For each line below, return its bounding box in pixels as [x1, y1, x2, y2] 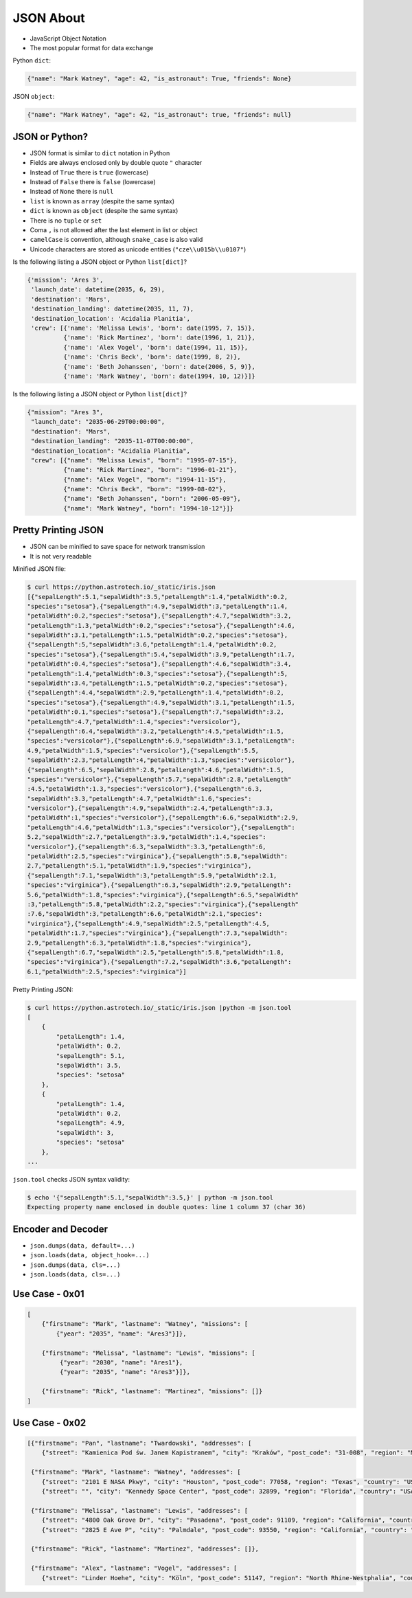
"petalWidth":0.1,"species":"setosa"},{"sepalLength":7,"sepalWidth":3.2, [27, 708, 285, 716]
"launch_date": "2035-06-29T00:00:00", [31, 418, 165, 426]
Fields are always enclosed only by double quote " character [30, 159, 203, 167]
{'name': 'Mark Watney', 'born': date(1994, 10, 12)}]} [62, 372, 255, 380]
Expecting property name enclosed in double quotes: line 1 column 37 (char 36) [27, 1203, 306, 1211]
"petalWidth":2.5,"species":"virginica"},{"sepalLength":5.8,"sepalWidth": [27, 853, 288, 860]
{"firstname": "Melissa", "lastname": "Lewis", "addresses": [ [31, 1507, 249, 1514]
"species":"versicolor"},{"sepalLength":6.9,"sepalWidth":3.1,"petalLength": [27, 737, 295, 745]
